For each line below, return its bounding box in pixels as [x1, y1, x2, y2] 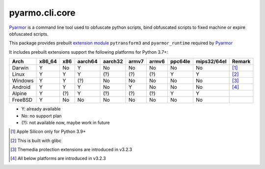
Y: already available [21, 106, 61, 112]
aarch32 [103, 58, 123, 65]
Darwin [12, 64, 29, 71]
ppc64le [170, 58, 191, 65]
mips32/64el [195, 58, 227, 65]
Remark [232, 58, 251, 65]
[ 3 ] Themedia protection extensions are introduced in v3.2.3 [10, 147, 132, 152]
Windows [12, 77, 34, 84]
